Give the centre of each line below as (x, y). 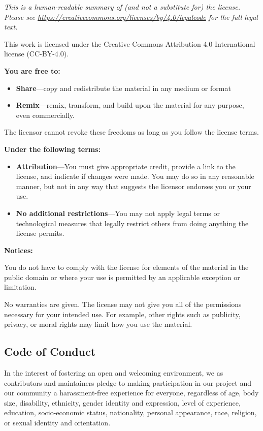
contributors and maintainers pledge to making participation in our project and (128, 382)
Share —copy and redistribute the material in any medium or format (123, 88)
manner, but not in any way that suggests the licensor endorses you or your (134, 186)
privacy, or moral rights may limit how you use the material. (98, 324)
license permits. (40, 233)
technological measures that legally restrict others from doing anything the (132, 223)
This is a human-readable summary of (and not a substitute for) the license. (122, 7)
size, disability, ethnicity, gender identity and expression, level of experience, (122, 402)
